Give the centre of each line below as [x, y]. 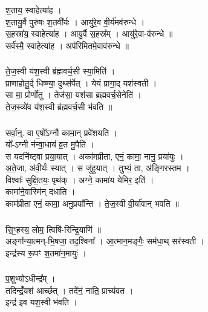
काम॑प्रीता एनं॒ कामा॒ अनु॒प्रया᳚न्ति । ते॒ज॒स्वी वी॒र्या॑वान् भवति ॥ [92, 203]
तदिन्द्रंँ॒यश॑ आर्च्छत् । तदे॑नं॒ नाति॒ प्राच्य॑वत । [70, 290]
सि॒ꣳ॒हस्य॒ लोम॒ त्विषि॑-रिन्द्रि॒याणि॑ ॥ [53, 229]
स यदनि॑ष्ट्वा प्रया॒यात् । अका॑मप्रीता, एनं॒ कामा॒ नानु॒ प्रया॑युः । [95, 156]
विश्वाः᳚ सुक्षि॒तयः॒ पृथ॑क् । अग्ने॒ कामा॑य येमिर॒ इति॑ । [80, 179]
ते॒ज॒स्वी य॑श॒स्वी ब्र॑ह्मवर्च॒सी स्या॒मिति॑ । [60, 71]
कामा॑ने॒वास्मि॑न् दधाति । [41, 191]
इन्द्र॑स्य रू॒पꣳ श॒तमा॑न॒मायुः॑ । [46, 252]
